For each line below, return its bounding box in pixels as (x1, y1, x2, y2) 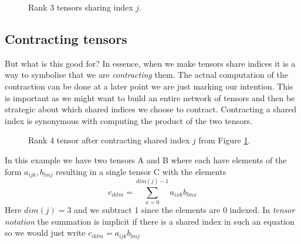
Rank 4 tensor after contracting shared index (28, 134, 190, 146)
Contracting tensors (5, 29, 127, 47)
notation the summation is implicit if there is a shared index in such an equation (5, 215, 295, 227)
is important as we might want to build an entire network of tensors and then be (5, 91, 295, 104)
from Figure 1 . (198, 134, 251, 146)
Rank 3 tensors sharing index (28, 1, 133, 13)
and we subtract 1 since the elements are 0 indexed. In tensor (74, 204, 295, 216)
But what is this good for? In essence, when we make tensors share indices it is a (5, 57, 296, 69)
